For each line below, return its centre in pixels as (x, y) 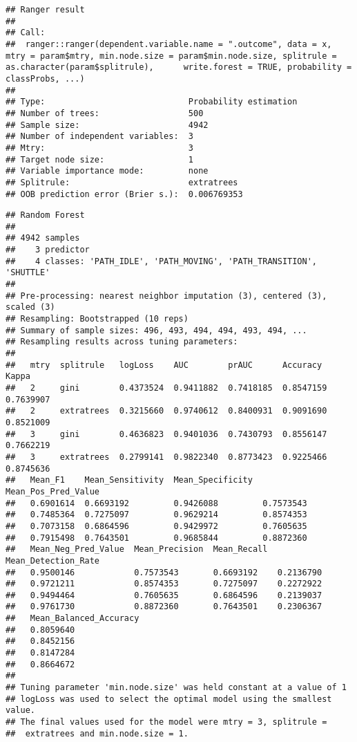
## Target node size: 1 (100, 159)
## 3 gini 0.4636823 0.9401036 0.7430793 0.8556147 (166, 434)
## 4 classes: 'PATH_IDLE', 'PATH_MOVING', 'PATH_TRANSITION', (162, 261)
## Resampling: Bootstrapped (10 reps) (97, 319)
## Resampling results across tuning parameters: (122, 342)
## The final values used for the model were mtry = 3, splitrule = (166, 722)
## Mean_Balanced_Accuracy (73, 619)
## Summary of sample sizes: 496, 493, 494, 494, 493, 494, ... (156, 330)
